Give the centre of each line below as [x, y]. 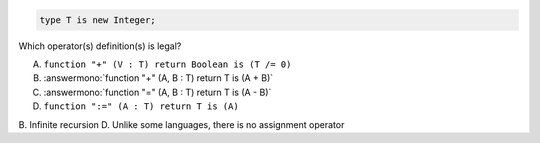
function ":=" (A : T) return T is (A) [141, 106]
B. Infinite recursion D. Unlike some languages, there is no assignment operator [181, 124]
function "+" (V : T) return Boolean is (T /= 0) [167, 64]
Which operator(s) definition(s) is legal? [100, 46]
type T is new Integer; [98, 19]
